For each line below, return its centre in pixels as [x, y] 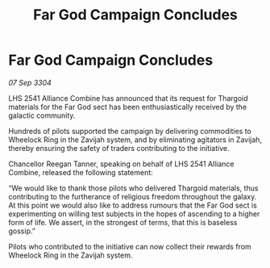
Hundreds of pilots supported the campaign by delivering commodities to [130, 131]
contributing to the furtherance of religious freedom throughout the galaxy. [133, 196]
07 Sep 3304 [30, 82]
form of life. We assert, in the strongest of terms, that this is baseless [123, 222]
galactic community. [42, 115]
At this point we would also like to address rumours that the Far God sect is [133, 205]
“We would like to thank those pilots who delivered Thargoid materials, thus [133, 188]
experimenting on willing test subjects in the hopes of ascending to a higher [134, 214]
